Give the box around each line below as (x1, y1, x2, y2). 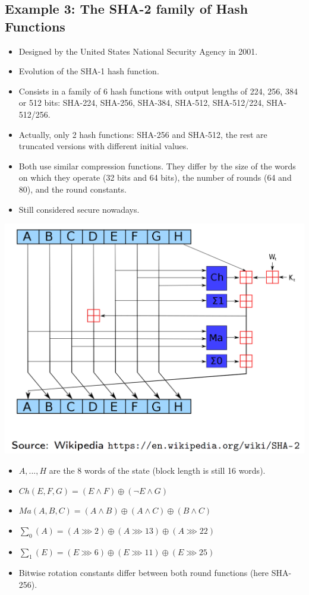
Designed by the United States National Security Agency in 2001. (18, 45, 258, 57)
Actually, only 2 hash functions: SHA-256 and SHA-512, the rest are (18, 128, 267, 140)
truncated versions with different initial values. (18, 140, 189, 152)
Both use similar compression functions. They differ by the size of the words (18, 159, 296, 172)
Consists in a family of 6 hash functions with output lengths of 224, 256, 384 (18, 84, 298, 97)
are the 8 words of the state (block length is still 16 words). (49, 464, 266, 476)
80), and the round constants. (18, 182, 127, 195)
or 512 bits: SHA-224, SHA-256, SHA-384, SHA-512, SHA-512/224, (18, 96, 264, 109)
